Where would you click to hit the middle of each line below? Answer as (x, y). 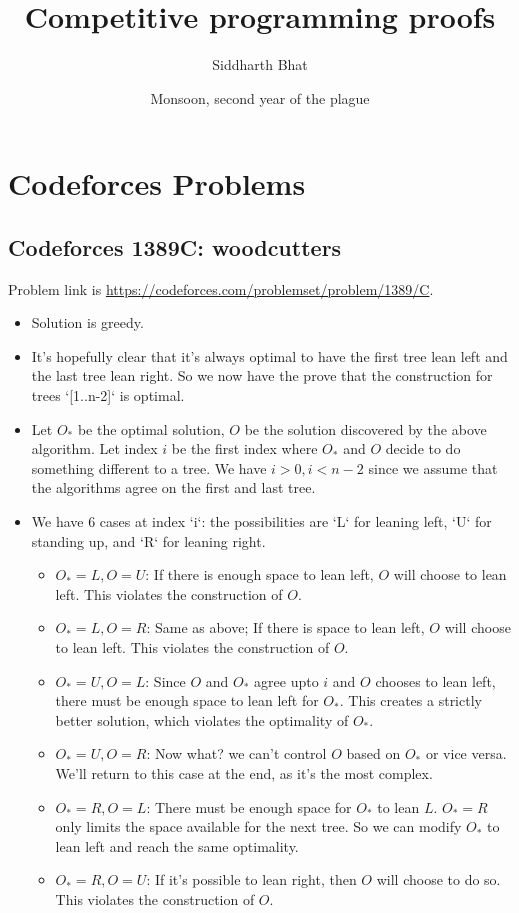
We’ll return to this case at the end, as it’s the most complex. (244, 772)
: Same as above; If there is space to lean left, (285, 627)
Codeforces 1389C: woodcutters (175, 246)
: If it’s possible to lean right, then (251, 879)
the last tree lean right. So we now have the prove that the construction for (262, 375)
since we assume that (433, 467)
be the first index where (244, 448)
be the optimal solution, (151, 428)
